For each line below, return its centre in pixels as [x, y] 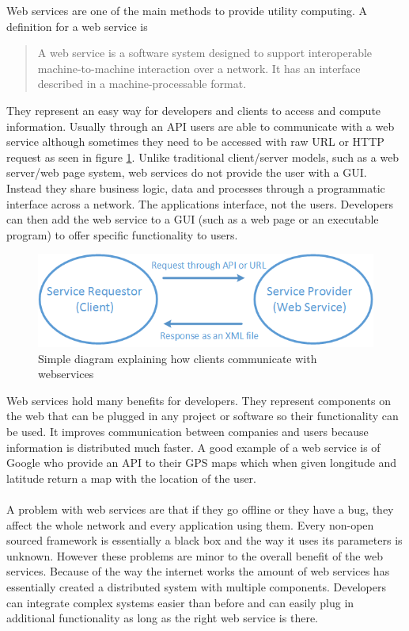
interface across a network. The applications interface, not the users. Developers [200, 203]
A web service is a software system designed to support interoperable [205, 53]
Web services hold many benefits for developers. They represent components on [199, 400]
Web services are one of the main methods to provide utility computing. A [187, 10]
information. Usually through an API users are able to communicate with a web [201, 126]
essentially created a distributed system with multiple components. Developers [196, 586]
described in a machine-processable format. [142, 84]
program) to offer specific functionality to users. [122, 234]
